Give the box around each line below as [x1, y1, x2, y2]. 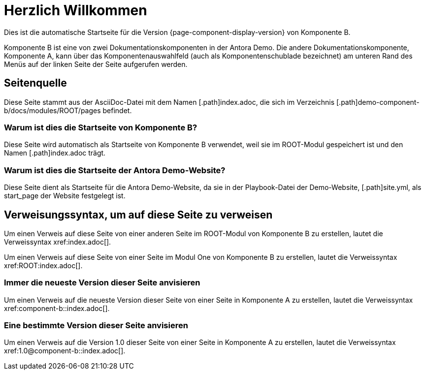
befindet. [102, 106, 132, 115]
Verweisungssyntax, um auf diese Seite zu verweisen [4, 208, 273, 221]
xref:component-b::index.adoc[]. [4, 304, 110, 312]
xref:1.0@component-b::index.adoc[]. [4, 346, 126, 355]
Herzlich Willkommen [4, 2, 147, 19]
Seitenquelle [4, 77, 67, 90]
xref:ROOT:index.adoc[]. [4, 261, 83, 270]
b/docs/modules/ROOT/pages [4, 106, 101, 115]
